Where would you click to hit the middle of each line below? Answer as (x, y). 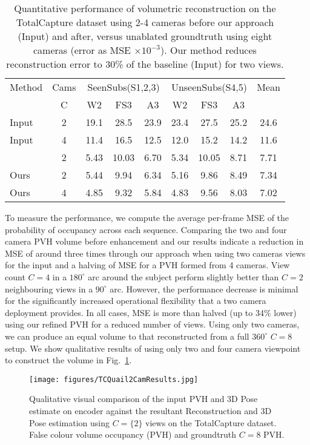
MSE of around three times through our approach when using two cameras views (155, 253)
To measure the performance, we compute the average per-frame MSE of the (147, 217)
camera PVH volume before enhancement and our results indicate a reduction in (154, 241)
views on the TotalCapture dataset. (211, 422)
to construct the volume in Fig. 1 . (68, 360)
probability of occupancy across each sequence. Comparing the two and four (146, 229)
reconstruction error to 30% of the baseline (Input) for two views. (145, 64)
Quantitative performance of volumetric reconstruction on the (145, 8)
